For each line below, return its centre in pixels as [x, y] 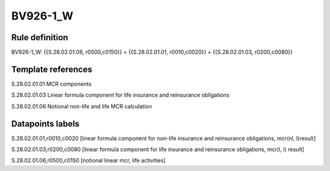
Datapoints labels [45, 124]
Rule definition [40, 37]
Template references [52, 69]
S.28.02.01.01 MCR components [51, 84]
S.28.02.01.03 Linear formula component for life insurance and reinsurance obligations [120, 95]
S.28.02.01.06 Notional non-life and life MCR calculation [82, 106]
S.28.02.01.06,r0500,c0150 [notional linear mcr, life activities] [89, 161]
